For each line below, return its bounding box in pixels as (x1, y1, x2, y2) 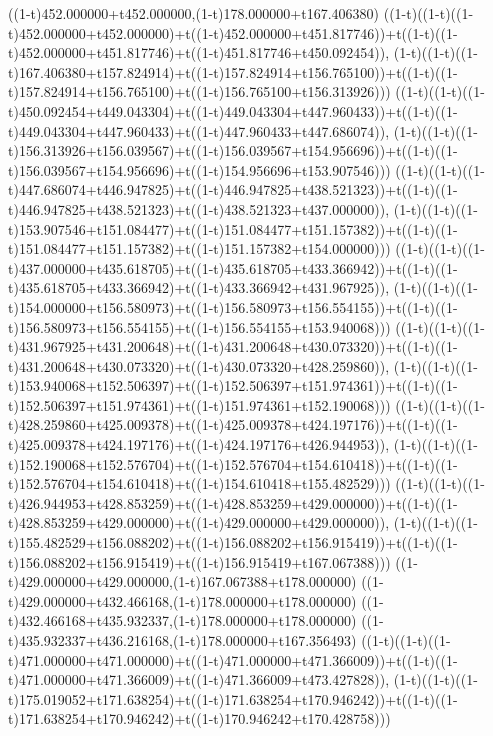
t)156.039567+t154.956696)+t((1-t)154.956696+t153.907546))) (8, 159, 391, 180)
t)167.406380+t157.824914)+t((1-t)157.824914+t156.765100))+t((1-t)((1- (8, 61, 458, 82)
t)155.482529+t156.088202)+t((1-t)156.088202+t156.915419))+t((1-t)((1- (8, 532, 458, 553)
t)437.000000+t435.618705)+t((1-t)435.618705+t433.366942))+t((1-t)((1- (8, 257, 458, 278)
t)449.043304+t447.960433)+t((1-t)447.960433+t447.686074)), (8, 120, 390, 141)
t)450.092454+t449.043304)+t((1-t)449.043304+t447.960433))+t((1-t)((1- (8, 100, 458, 121)
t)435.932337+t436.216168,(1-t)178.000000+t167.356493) (8, 630, 357, 650)
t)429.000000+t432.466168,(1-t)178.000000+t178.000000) (8, 590, 357, 611)
